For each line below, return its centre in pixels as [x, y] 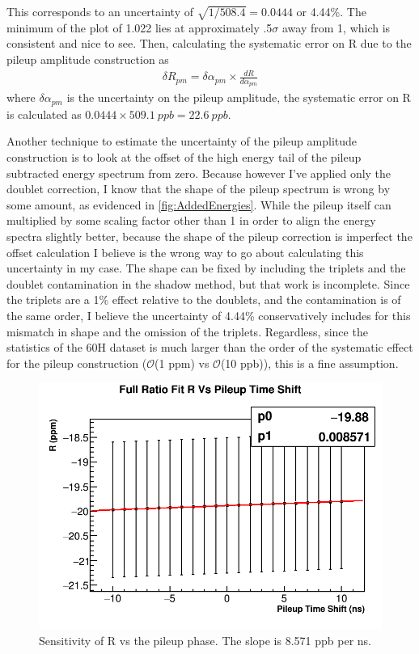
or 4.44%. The [331, 11]
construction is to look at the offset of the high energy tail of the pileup [184, 156]
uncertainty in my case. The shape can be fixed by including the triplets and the [206, 268]
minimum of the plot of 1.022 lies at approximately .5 [140, 27]
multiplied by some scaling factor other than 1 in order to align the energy [191, 220]
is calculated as [44, 114]
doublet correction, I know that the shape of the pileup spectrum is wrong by [199, 189]
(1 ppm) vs [182, 363]
